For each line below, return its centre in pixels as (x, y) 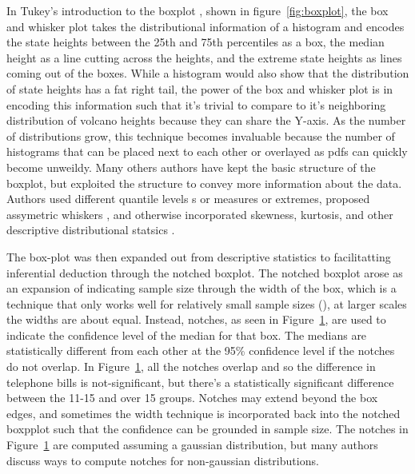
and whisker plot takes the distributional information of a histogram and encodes (206, 26)
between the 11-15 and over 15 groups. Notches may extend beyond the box (192, 398)
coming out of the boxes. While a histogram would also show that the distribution (208, 73)
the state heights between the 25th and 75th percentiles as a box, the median (196, 42)
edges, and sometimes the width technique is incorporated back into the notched (204, 413)
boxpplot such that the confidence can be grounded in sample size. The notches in (207, 429)
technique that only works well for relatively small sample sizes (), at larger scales (207, 303)
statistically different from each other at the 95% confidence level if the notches (201, 351)
